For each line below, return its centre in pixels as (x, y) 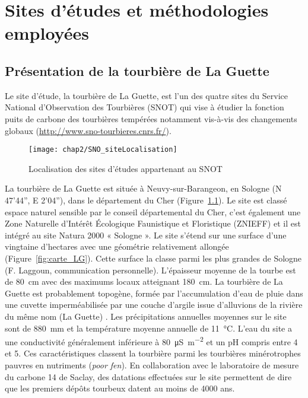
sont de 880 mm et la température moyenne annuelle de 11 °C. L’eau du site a (148, 328)
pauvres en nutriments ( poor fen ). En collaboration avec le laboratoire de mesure (152, 364)
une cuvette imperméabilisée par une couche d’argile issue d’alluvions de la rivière (154, 305)
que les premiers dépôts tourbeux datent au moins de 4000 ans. (120, 388)
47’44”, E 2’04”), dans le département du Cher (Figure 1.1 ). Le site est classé (146, 200)
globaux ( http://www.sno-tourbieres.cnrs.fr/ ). (88, 130)
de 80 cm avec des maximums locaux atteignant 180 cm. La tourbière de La (144, 281)
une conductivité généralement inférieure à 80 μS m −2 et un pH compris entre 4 (151, 341)
